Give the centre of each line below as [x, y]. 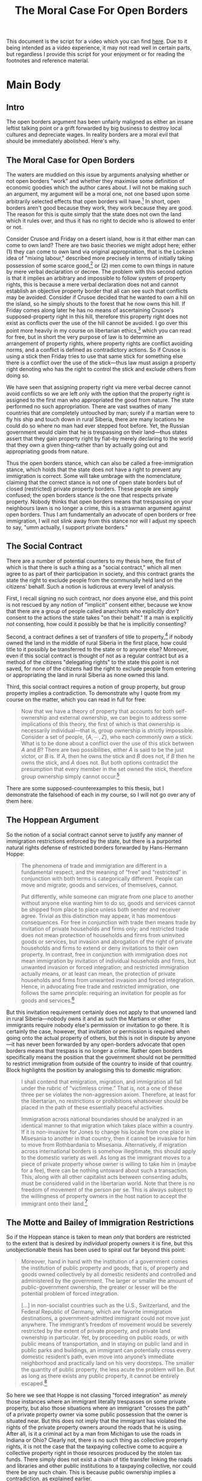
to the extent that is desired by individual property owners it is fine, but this [99, 1244]
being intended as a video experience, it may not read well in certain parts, [99, 48]
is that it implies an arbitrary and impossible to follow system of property [96, 278]
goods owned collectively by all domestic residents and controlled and [109, 1274]
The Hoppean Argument [53, 820]
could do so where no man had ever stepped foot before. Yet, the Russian [98, 425]
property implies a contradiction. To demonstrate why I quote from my [93, 693]
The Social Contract [44, 547]
